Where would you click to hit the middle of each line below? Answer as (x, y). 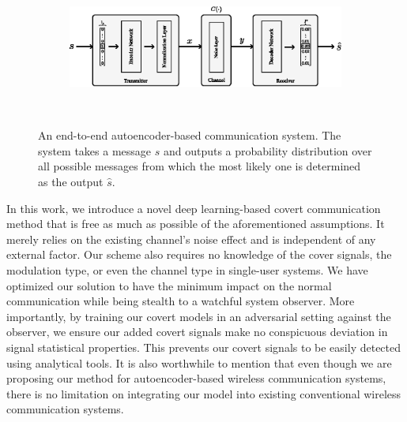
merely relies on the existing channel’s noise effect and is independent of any (191, 239)
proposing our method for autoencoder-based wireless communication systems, (196, 378)
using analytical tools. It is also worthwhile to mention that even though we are (199, 362)
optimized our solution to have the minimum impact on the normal (169, 285)
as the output (71, 182)
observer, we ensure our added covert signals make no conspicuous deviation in (197, 332)
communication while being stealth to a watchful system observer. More (181, 301)
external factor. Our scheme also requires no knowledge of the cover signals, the (199, 254)
